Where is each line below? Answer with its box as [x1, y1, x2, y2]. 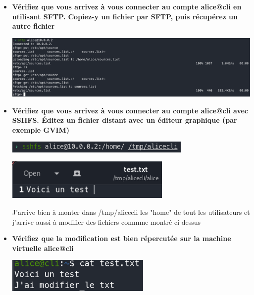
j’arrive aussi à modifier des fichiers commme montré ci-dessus [12, 216, 201, 227]
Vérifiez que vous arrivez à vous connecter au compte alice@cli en [12, 1, 242, 11]
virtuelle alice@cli [12, 243, 74, 253]
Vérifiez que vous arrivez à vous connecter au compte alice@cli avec [12, 105, 248, 115]
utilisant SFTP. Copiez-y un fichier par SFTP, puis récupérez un [12, 11, 238, 21]
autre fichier [12, 21, 55, 31]
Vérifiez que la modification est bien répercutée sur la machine [12, 233, 231, 244]
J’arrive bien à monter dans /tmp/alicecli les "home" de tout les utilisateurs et [12, 207, 250, 217]
